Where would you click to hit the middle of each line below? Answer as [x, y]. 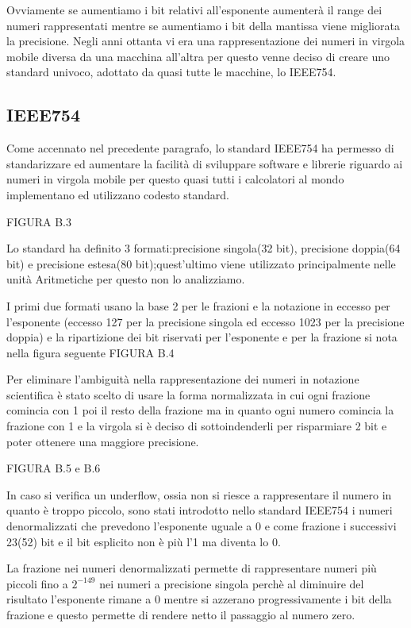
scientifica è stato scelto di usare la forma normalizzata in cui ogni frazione [188, 394]
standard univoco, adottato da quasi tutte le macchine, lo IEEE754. [171, 72]
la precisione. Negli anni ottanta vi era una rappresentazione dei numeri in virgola [206, 41]
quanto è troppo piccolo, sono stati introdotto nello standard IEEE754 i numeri [200, 510]
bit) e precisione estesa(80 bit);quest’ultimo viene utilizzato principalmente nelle [201, 263]
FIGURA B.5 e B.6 [54, 468]
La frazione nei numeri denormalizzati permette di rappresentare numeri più [192, 568]
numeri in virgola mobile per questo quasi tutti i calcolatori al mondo [175, 179]
